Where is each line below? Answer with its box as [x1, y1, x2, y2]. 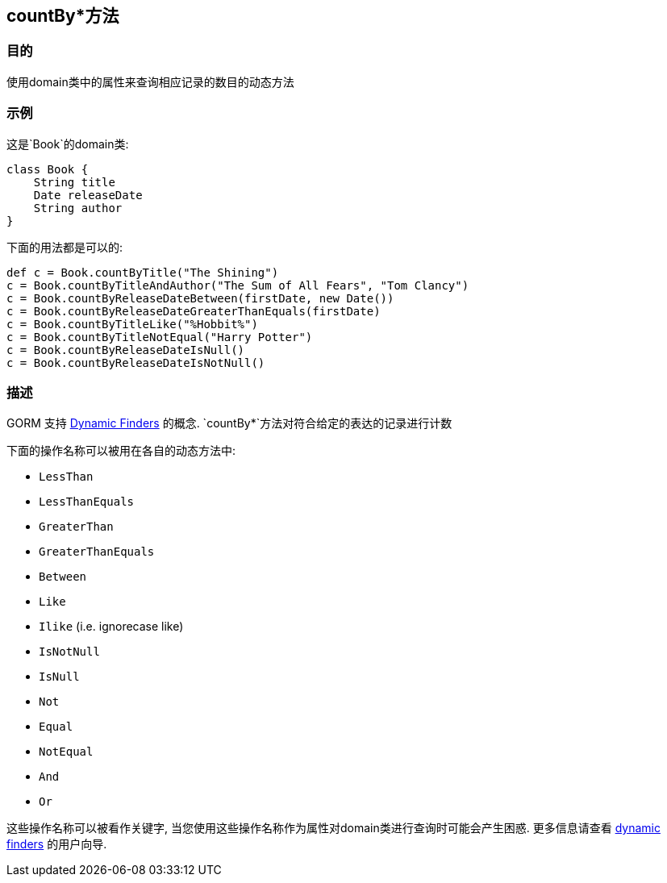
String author [33, 201, 123, 215]
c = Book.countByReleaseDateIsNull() [6, 343, 245, 356]
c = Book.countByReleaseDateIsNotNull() [6, 356, 265, 369]
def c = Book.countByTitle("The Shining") [6, 265, 279, 279]
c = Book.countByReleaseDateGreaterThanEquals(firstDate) [6, 304, 381, 318]
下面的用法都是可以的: [6, 239, 123, 254]
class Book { [6, 162, 89, 176]
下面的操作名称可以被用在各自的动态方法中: [6, 444, 236, 458]
